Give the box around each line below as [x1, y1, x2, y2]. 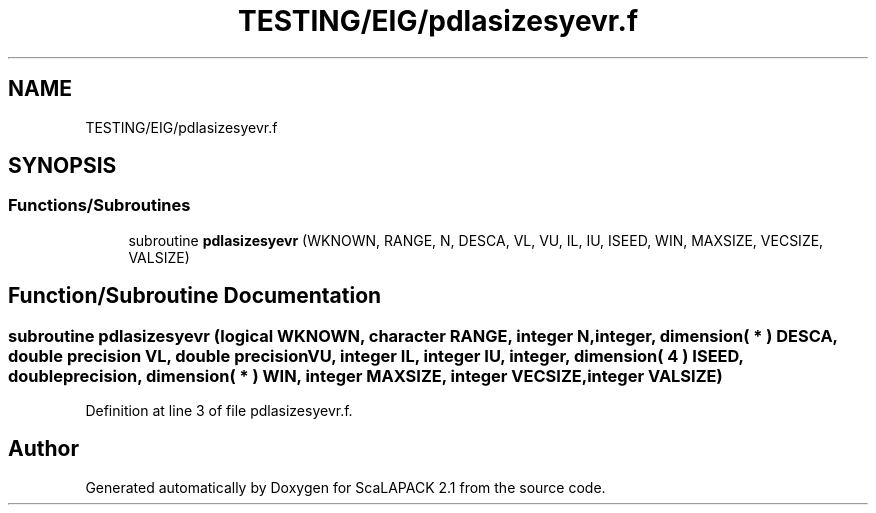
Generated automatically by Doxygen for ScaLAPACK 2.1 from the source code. [85, 478, 606, 496]
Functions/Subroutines [8, 195, 191, 216]
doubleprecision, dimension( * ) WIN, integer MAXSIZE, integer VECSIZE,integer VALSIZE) [8, 365, 723, 386]
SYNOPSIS [8, 153, 117, 179]
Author [8, 436, 79, 462]
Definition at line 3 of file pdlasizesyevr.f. [85, 402, 353, 420]
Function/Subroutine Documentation [8, 283, 382, 309]
